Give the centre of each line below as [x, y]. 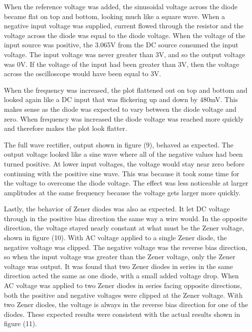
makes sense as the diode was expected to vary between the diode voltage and [120, 109]
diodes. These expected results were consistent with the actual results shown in [122, 314]
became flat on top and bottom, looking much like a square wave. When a [115, 16]
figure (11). [20, 323]
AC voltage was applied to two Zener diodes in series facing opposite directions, [123, 285]
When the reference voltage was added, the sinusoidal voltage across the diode [121, 6]
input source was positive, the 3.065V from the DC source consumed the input [121, 45]
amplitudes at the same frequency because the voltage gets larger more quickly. [122, 192]
